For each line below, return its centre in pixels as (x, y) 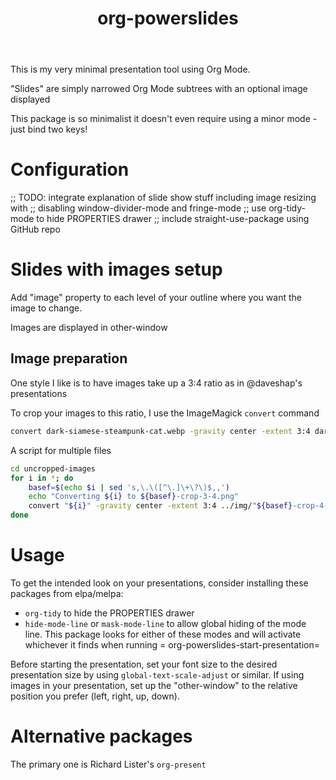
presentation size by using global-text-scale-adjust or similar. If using (157, 674)
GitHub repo (35, 229)
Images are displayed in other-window (89, 328)
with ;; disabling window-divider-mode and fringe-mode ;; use (138, 208)
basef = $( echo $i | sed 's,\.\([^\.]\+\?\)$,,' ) (129, 487)
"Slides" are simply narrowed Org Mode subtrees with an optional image (159, 89)
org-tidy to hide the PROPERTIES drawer (109, 613)
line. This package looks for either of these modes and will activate (163, 634)
